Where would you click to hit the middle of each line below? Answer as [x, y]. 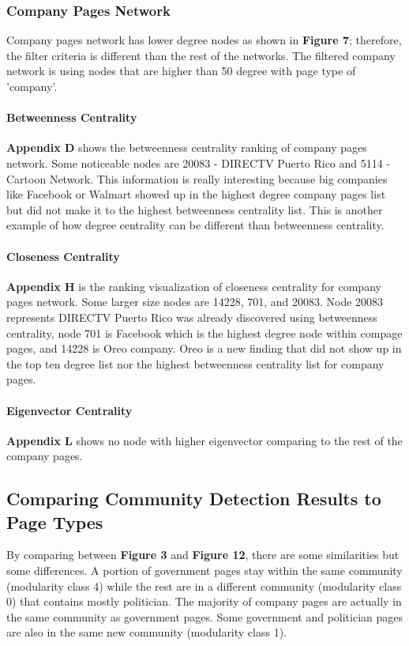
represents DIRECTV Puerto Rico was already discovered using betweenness [192, 317]
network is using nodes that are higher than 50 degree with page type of [181, 71]
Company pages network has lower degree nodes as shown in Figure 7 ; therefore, [204, 40]
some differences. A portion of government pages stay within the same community [204, 570]
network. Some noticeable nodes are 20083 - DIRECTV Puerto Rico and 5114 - [199, 162]
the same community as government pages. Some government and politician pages [204, 616]
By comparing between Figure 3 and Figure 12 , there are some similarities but [203, 555]
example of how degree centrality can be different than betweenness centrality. [195, 225]
